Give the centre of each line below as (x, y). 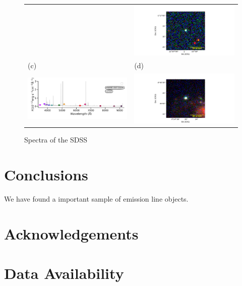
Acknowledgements (71, 233)
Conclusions (46, 174)
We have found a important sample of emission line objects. (96, 198)
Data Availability (64, 273)
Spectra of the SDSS (56, 140)
